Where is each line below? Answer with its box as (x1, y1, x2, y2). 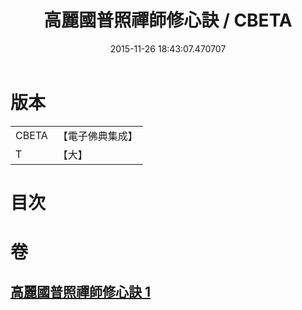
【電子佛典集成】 (57, 129, 138, 143)
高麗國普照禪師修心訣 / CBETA (43, 9, 293, 32)
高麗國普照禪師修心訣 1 (10, 284, 152, 301)
